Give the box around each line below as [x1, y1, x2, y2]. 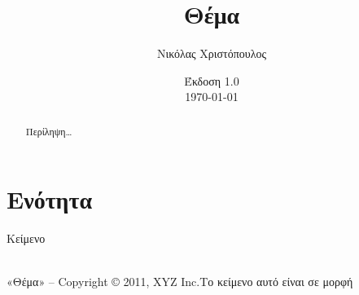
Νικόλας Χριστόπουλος [156, 45, 267, 62]
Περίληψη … [25, 124, 72, 138]
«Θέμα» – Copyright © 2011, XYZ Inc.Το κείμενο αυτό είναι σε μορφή [7, 273, 353, 290]
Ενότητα [7, 183, 93, 216]
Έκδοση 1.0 [184, 72, 239, 89]
